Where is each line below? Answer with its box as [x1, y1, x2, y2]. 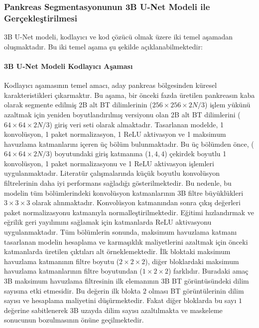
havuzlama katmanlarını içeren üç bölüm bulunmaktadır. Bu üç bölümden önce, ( [4, 138, 254, 149]
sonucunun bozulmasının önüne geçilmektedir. [4, 315, 144, 325]
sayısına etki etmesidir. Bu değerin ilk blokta [4, 285, 141, 296]
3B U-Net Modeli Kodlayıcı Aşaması [4, 60, 133, 71]
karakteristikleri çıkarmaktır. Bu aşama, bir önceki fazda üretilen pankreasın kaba [4, 89, 255, 100]
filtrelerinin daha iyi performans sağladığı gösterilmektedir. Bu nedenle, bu [4, 178, 232, 188]
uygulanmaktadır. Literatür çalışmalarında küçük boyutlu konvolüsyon [4, 168, 220, 178]
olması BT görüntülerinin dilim [148, 285, 244, 296]
